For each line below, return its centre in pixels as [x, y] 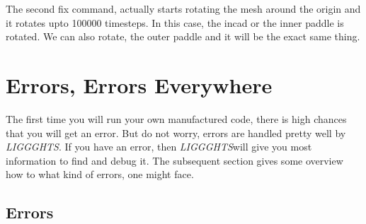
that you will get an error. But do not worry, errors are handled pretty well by [176, 132]
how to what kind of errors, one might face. [100, 174]
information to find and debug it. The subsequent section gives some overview [175, 160]
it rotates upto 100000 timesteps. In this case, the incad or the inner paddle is [175, 22]
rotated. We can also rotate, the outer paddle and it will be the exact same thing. [183, 36]
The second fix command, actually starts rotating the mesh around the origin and [183, 8]
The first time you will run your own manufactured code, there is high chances [176, 118]
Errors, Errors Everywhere [139, 84]
